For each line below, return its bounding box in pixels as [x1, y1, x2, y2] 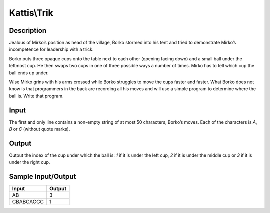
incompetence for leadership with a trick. [9, 46, 94, 52]
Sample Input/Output [9, 172, 76, 181]
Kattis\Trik [9, 7, 53, 18]
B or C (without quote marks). [9, 126, 70, 132]
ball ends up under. [9, 70, 49, 76]
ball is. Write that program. [9, 93, 64, 99]
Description [9, 26, 47, 35]
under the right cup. [9, 159, 50, 165]
